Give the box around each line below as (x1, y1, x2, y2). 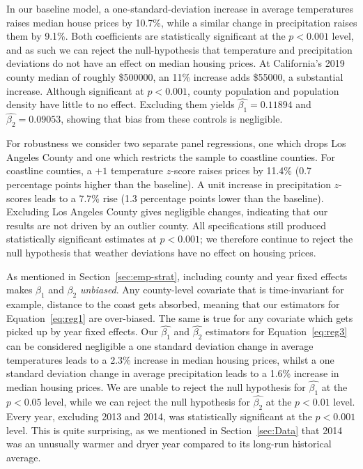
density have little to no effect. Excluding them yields (6, 97, 235, 112)
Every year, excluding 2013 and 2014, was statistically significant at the (6, 408, 312, 423)
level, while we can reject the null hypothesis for (45, 394, 250, 409)
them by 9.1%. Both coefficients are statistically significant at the (6, 29, 286, 43)
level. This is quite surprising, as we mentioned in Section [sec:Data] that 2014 (6, 422, 343, 437)
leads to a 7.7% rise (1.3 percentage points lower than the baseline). (34, 190, 324, 205)
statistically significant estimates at (6, 231, 157, 246)
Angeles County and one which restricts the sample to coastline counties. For (6, 149, 336, 164)
